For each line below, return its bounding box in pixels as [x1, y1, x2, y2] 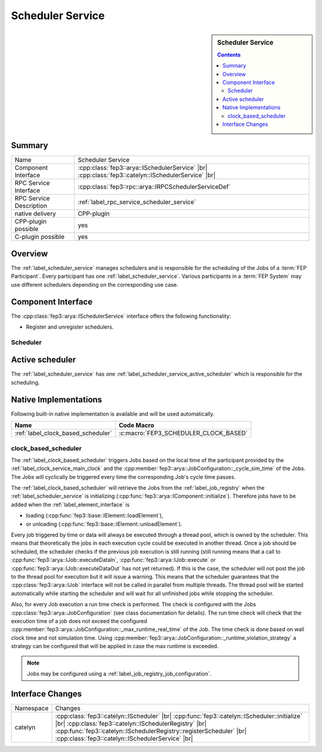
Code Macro [118, 421, 154, 429]
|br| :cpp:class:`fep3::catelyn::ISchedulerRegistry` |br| [55, 719, 207, 728]
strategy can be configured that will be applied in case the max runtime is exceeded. [11, 643, 219, 650]
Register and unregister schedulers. [26, 323, 114, 331]
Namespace [14, 704, 49, 712]
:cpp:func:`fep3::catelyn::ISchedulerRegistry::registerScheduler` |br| [55, 726, 247, 735]
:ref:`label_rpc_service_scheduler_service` [78, 198, 196, 206]
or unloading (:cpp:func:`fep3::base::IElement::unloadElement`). [26, 520, 182, 527]
